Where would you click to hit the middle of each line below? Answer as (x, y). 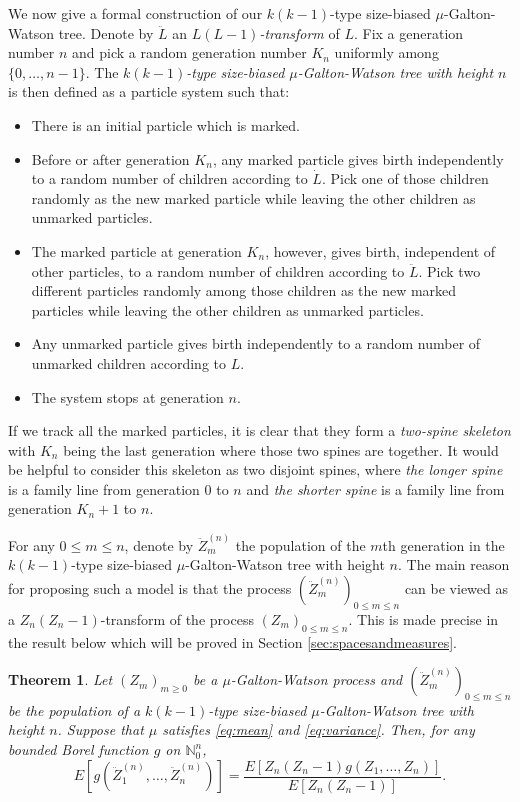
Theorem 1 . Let (60, 679)
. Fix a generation (408, 32)
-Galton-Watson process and (316, 679)
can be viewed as (456, 587)
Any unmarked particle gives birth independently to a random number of (256, 343)
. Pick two (449, 270)
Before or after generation (110, 158)
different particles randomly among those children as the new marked (244, 290)
